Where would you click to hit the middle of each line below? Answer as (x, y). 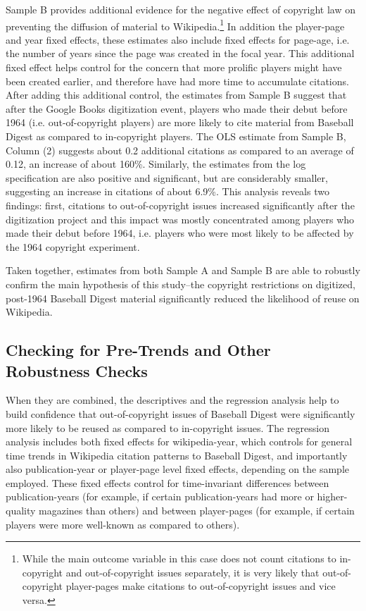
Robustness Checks (77, 370)
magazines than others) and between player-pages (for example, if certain (197, 511)
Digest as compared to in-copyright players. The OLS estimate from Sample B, (176, 136)
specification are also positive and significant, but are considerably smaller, (167, 177)
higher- (332, 496)
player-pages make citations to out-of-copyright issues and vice (201, 586)
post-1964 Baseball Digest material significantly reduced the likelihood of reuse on (183, 298)
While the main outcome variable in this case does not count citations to (179, 558)
